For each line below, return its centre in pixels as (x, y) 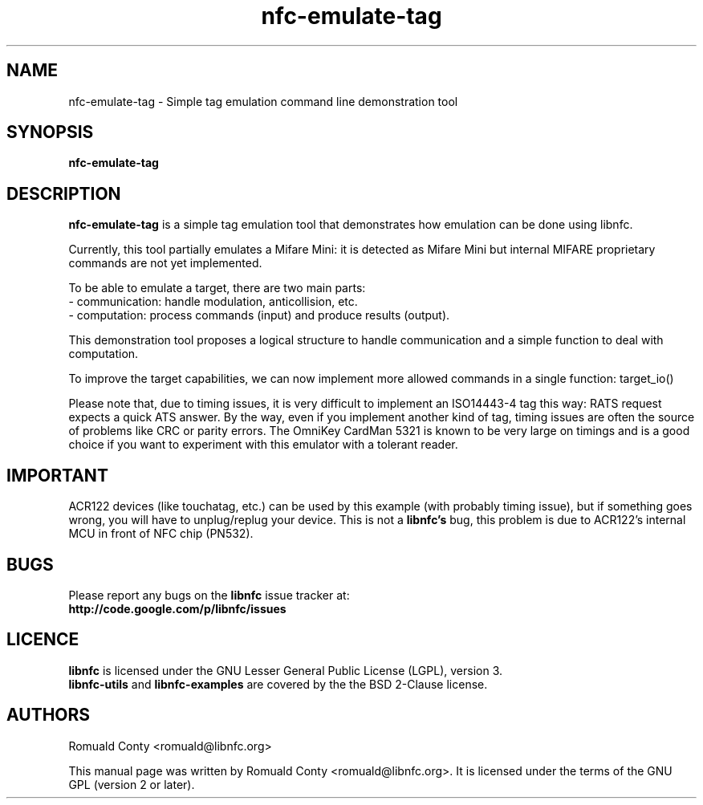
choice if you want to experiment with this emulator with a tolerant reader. (263, 445)
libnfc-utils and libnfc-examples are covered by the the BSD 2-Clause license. (278, 684)
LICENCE (43, 640)
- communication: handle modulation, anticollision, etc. (213, 302)
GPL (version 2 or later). (132, 784)
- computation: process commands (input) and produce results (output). (259, 315)
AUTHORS (49, 715)
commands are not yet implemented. (165, 263)
